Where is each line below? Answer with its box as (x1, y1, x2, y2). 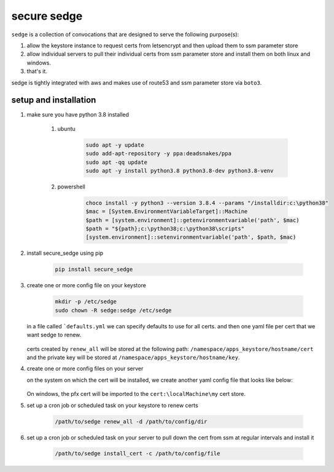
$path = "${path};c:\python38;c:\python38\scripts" (85, 225, 245, 233)
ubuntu (57, 125, 76, 132)
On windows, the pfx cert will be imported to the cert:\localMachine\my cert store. (26, 390, 246, 398)
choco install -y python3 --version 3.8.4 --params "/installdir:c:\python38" (85, 199, 328, 206)
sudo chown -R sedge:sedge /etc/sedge (55, 307, 172, 314)
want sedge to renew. (26, 331, 82, 339)
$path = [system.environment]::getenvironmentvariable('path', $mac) (85, 217, 300, 223)
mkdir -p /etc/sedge (55, 298, 117, 305)
